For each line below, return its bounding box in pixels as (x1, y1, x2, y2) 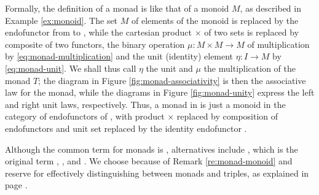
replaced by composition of (176, 110, 278, 123)
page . (5, 178, 28, 191)
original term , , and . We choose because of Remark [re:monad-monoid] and (5, 155, 293, 167)
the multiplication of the (203, 61, 296, 74)
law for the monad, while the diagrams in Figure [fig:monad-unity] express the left (5, 86, 315, 99)
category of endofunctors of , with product (5, 110, 165, 123)
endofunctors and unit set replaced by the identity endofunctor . (5, 121, 247, 134)
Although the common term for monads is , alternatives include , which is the (5, 142, 298, 155)
